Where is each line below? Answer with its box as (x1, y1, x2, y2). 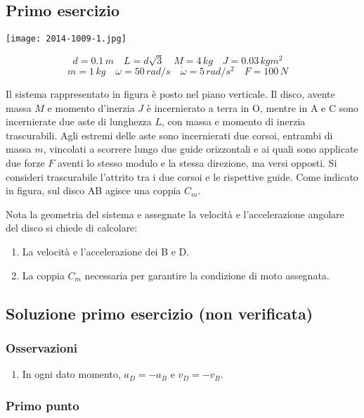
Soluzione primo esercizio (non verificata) (6, 302, 313, 324)
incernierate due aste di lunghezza (6, 114, 152, 129)
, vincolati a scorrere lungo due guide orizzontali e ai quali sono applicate (43, 141, 358, 156)
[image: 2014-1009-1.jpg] (6, 34, 126, 44)
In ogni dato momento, (22, 367, 121, 381)
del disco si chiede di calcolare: (6, 220, 138, 235)
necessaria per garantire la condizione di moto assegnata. (84, 267, 330, 282)
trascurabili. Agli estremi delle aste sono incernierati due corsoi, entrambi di (6, 127, 333, 142)
